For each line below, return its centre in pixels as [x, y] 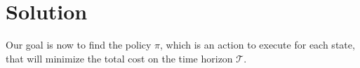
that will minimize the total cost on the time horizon [119, 58]
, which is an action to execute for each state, [258, 45]
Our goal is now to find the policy [79, 45]
